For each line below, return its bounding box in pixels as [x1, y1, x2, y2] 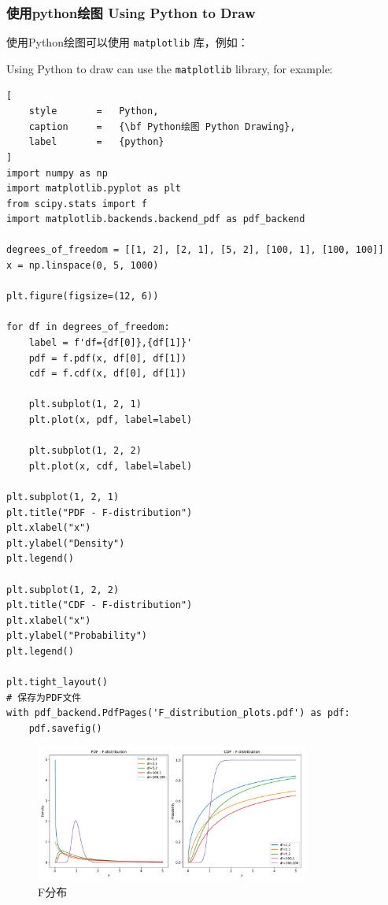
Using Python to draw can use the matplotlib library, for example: [6, 60, 333, 76]
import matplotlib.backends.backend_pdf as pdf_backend [6, 213, 305, 225]
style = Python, [28, 106, 159, 117]
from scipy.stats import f [6, 198, 147, 210]
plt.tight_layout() [6, 677, 108, 688]
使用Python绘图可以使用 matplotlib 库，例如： [6, 34, 249, 50]
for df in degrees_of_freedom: [6, 321, 170, 333]
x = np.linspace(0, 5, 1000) [6, 260, 159, 272]
